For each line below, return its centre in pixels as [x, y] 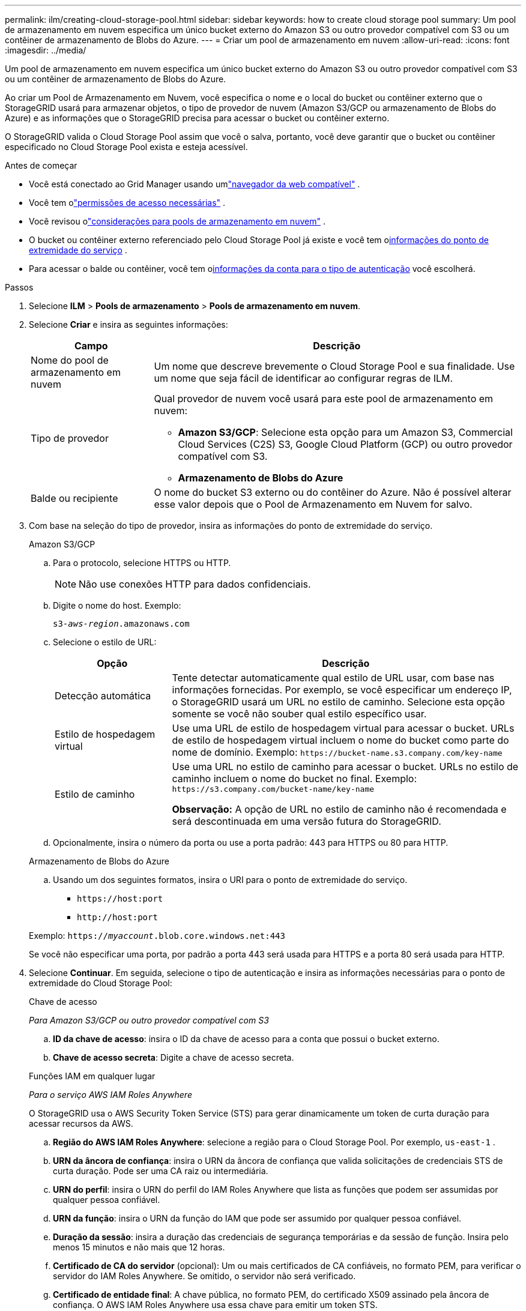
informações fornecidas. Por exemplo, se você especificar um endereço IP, [342, 690]
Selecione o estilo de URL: [105, 642]
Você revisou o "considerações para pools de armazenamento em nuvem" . [177, 221]
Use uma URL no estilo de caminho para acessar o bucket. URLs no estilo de [345, 767]
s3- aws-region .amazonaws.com [121, 624]
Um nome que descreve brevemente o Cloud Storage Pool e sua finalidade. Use [334, 366]
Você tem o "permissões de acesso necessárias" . [127, 203]
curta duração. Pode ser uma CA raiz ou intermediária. [161, 1171]
